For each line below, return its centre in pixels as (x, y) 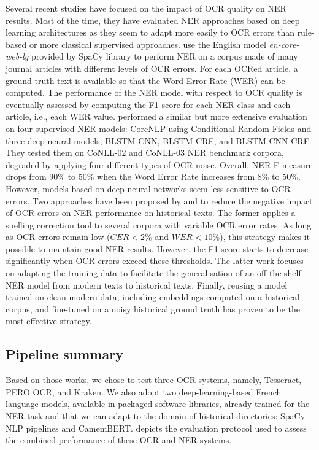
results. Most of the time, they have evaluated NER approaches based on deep (153, 20)
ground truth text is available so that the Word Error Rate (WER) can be (145, 80)
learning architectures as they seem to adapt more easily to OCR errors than (150, 32)
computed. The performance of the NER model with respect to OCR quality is (154, 92)
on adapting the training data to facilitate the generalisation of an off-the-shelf (153, 273)
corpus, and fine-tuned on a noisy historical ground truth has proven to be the (153, 308)
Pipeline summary (64, 354)
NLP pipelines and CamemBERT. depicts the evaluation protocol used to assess (156, 428)
